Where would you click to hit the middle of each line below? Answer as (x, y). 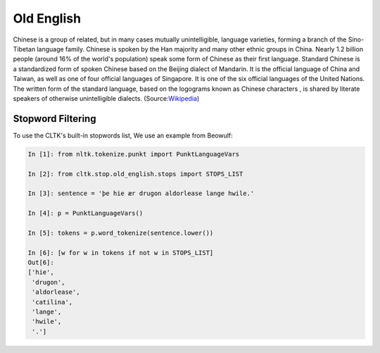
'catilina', (52, 302)
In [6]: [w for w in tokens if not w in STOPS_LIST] (121, 253)
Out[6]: (41, 263)
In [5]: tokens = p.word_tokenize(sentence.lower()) (121, 233)
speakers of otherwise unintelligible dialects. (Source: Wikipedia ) (106, 98)
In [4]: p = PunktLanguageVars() (85, 213)
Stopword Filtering (55, 119)
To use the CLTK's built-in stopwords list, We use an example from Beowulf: (123, 135)
